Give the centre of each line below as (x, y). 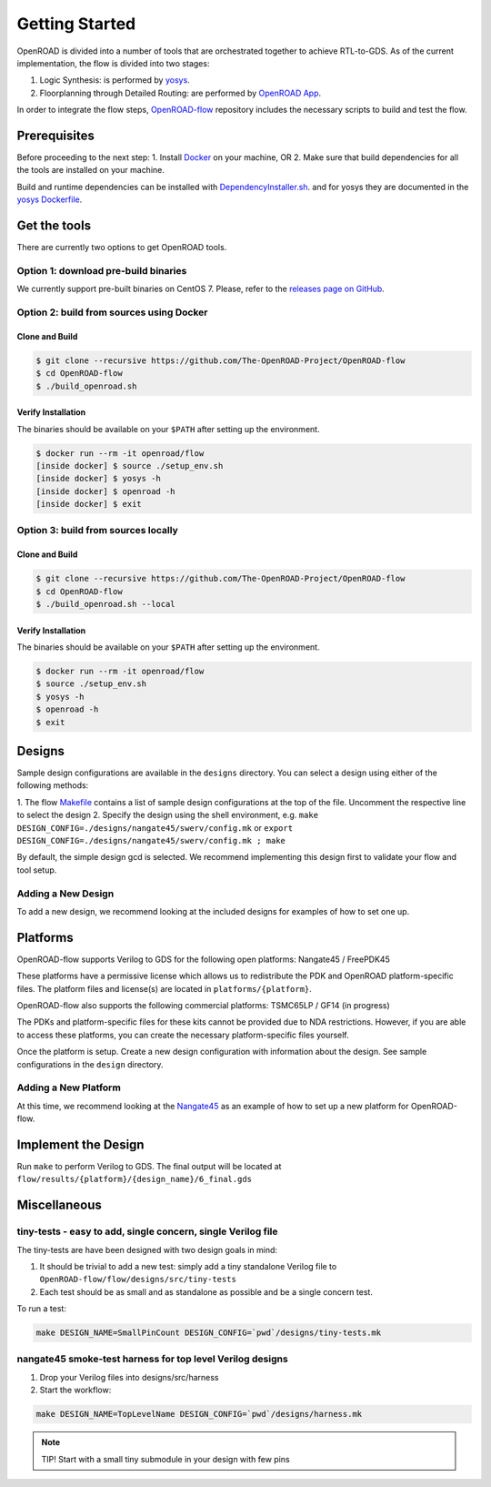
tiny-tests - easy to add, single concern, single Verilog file (147, 1231)
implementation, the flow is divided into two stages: (113, 63)
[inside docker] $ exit (89, 504)
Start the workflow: (75, 1390)
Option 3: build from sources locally (98, 531)
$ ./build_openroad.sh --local (106, 604)
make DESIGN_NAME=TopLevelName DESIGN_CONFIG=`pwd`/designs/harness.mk (199, 1414)
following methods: (53, 785)
